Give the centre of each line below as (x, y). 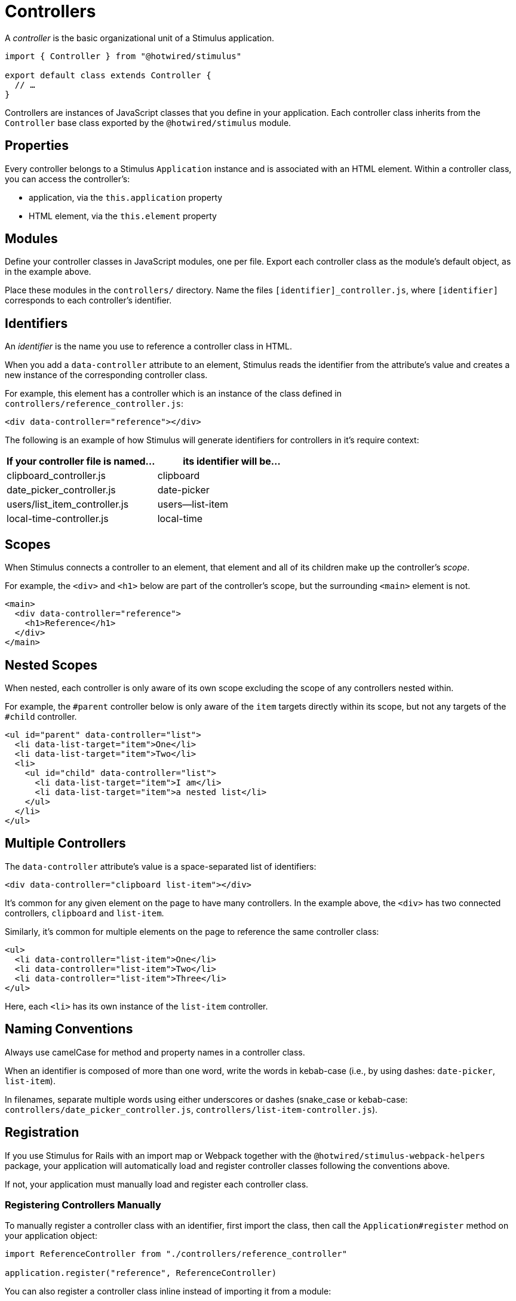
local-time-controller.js (58, 519)
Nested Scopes (51, 665)
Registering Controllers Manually (83, 1205)
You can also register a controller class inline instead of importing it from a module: (168, 1291)
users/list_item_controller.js (68, 504)
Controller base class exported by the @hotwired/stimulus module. (148, 122)
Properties (37, 146)
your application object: (51, 1236)
